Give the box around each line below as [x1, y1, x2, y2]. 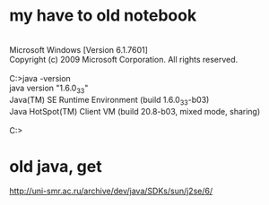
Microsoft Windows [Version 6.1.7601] [9, 44, 148, 55]
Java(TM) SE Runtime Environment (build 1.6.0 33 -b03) [9, 94, 210, 107]
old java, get [9, 156, 102, 176]
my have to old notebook [9, 5, 197, 26]
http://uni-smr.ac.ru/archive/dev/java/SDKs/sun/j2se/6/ [9, 185, 213, 197]
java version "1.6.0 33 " [9, 82, 89, 95]
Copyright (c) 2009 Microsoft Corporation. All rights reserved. [9, 54, 239, 64]
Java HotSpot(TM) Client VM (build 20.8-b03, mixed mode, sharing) [9, 106, 261, 116]
